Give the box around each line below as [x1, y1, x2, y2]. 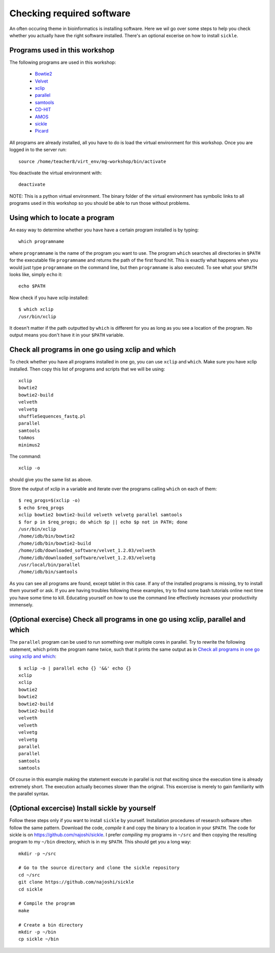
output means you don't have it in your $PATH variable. [9, 332, 124, 338]
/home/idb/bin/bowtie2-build [18, 540, 91, 546]
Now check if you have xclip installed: [9, 295, 89, 301]
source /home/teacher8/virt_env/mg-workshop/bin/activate [18, 158, 167, 164]
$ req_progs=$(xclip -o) [18, 497, 80, 504]
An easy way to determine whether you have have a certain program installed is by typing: [9, 227, 199, 233]
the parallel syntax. [9, 790, 49, 797]
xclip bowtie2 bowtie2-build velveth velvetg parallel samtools [18, 512, 183, 518]
